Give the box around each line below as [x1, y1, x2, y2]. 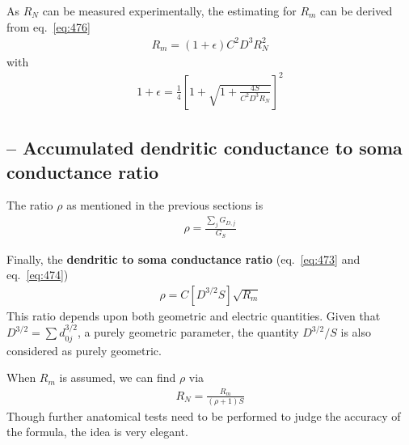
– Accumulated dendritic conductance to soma [6, 135, 403, 160]
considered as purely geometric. [6, 341, 162, 358]
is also [340, 324, 372, 341]
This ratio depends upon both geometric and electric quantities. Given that [6, 307, 381, 324]
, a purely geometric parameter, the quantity [77, 324, 299, 341]
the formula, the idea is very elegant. [6, 423, 188, 440]
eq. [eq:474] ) [6, 266, 69, 283]
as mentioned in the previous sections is [66, 197, 264, 214]
